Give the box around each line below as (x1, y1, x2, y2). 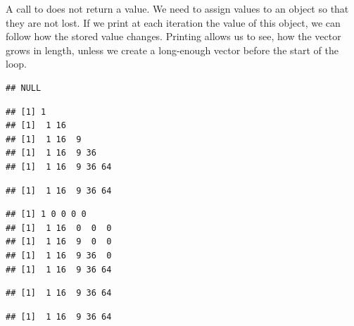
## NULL (6, 82, 42, 93)
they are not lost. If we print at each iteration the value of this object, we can (6, 15, 341, 30)
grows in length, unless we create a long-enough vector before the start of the (6, 42, 339, 57)
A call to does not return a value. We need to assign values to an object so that (6, 1, 349, 15)
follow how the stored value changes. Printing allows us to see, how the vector (6, 29, 341, 44)
